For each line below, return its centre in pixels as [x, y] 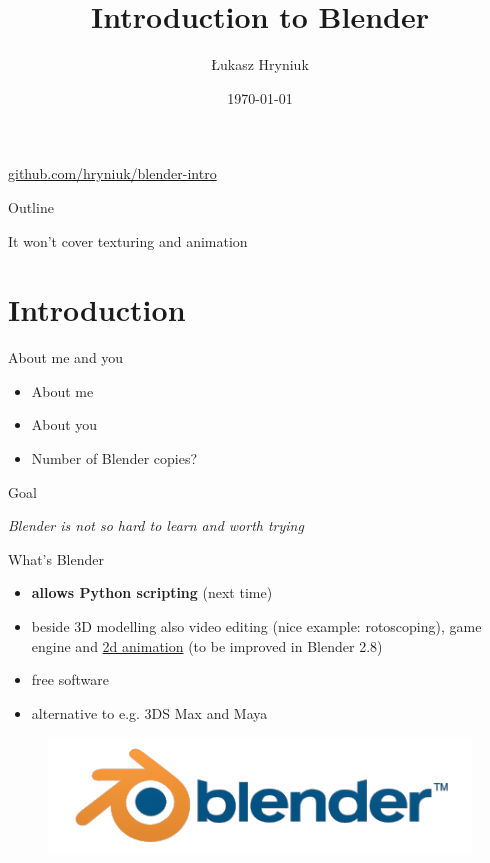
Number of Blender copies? [114, 458]
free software [70, 679]
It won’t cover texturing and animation [128, 240]
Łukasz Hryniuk [260, 64]
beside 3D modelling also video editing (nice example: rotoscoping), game [256, 625]
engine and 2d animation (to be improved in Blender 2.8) [207, 645]
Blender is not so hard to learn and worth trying [156, 525]
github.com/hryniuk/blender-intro [112, 173]
